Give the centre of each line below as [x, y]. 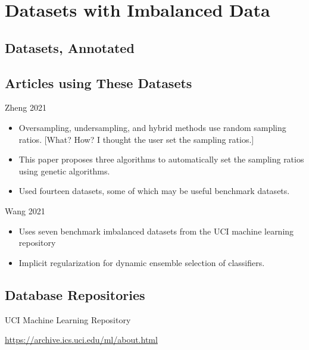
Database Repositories [75, 294]
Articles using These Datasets [99, 82]
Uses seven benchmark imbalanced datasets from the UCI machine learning [156, 231]
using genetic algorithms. [64, 171]
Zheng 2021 [26, 107]
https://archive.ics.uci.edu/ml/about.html [81, 340]
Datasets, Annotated [70, 47]
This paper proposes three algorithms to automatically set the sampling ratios [161, 159]
